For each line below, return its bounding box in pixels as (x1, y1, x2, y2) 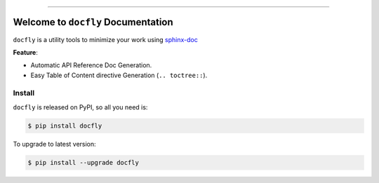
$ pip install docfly (27, 121, 102, 130)
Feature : (13, 48, 39, 56)
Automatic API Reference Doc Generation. (30, 61, 152, 69)
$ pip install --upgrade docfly (27, 158, 140, 166)
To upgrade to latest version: (13, 140, 96, 148)
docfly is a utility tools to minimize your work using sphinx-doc (13, 35, 198, 43)
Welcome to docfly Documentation (13, 16, 173, 28)
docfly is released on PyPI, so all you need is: (13, 102, 148, 111)
